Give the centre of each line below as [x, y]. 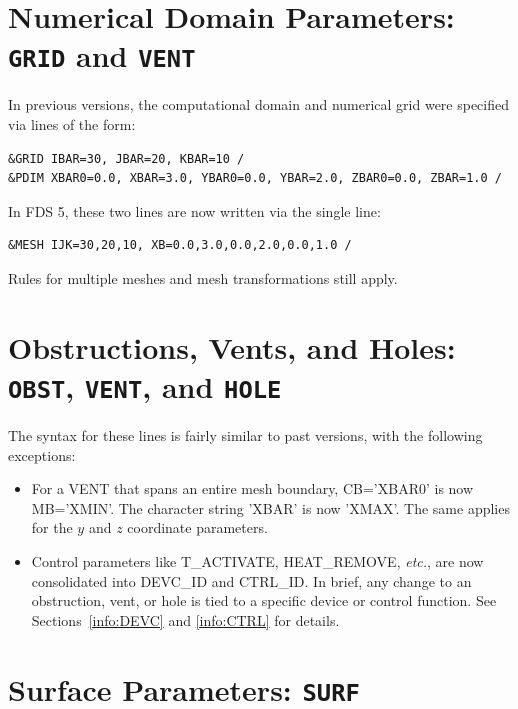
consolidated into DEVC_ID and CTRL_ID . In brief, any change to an [251, 580]
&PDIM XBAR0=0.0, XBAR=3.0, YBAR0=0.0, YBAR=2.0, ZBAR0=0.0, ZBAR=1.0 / [255, 178]
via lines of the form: [72, 124]
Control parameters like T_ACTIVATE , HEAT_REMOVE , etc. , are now [257, 561]
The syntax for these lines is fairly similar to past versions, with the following [245, 435]
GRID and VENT [102, 55]
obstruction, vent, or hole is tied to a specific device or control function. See [264, 600]
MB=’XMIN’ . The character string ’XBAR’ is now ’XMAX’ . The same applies [270, 507]
